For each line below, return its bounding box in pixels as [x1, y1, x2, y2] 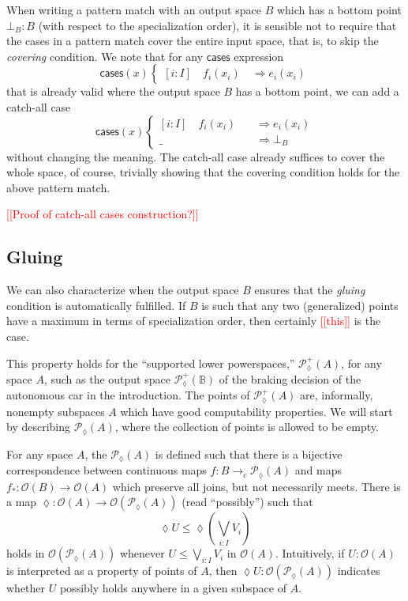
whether [6, 580, 46, 596]
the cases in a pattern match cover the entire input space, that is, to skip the [6, 32, 379, 49]
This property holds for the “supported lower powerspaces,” [6, 354, 295, 371]
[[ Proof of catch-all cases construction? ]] [6, 206, 199, 222]
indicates [337, 562, 380, 579]
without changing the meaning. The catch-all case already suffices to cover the [6, 148, 385, 164]
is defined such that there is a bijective [155, 445, 342, 462]
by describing [6, 418, 71, 435]
